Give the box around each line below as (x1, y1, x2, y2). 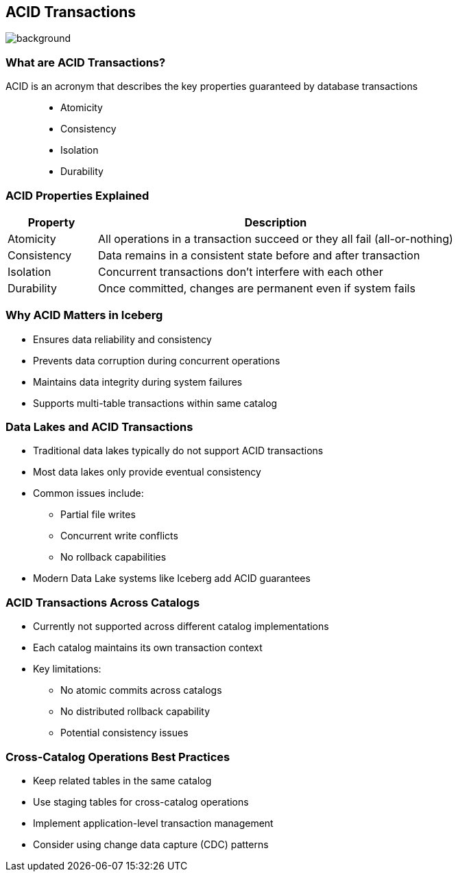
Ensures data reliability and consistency (33, 333, 212, 345)
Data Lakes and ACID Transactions (5, 420, 193, 434)
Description (244, 215, 307, 229)
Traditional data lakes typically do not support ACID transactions (33, 445, 324, 457)
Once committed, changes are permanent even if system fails (97, 281, 415, 295)
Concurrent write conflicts (60, 530, 178, 542)
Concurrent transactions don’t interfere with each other (97, 264, 383, 279)
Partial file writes (60, 508, 136, 521)
